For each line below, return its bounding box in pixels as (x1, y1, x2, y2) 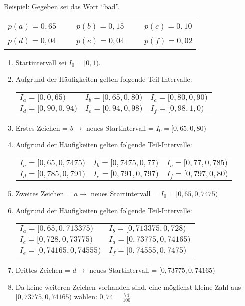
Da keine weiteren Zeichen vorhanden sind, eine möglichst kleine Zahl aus (15, 281, 241, 292)
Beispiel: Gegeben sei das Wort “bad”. (4, 1, 120, 11)
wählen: (74, 291, 97, 302)
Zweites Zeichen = (15, 188, 72, 198)
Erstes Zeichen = (15, 122, 68, 133)
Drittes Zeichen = (15, 265, 70, 275)
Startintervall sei (15, 57, 67, 67)
